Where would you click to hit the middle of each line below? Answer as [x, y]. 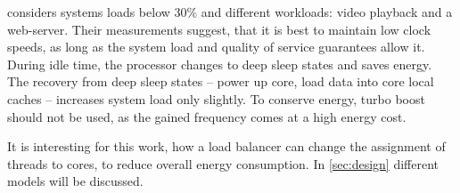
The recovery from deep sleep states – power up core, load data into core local [221, 81]
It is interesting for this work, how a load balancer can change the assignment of [226, 146]
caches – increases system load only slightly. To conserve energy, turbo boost [216, 98]
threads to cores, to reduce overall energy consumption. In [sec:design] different [223, 163]
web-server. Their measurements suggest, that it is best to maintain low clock [219, 29]
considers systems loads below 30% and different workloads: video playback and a [230, 12]
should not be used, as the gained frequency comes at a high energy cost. [207, 116]
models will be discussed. [75, 181]
